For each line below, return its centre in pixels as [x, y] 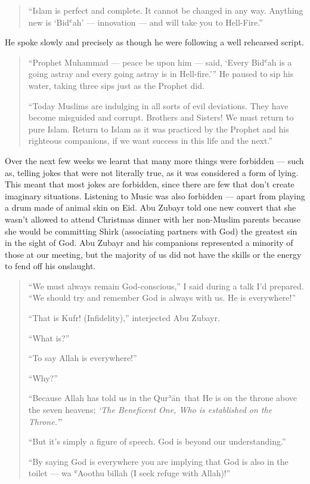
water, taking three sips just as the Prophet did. [116, 85]
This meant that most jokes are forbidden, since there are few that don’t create [150, 184]
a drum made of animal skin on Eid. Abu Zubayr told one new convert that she [151, 207]
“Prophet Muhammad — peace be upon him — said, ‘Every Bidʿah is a [160, 62]
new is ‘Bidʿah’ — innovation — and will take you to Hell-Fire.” [145, 22]
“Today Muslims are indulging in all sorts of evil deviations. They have [158, 105]
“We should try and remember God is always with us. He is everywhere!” [162, 298]
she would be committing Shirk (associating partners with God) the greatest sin [151, 231]
